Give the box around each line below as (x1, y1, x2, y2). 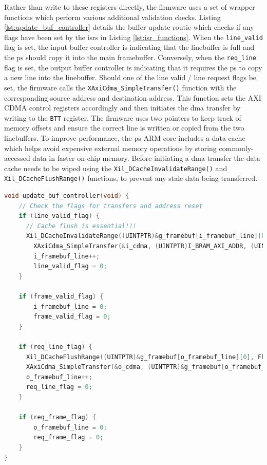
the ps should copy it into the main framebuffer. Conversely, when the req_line (4, 52, 256, 63)
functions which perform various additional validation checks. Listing (4, 11, 221, 22)
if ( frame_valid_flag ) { (18, 293, 104, 300)
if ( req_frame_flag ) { (18, 414, 97, 421)
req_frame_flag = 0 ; (33, 434, 104, 441)
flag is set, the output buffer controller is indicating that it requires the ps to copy (4, 62, 262, 72)
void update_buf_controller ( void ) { (4, 192, 129, 200)
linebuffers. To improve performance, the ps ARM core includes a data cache (4, 132, 245, 143)
